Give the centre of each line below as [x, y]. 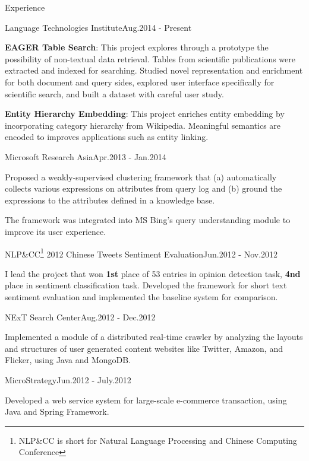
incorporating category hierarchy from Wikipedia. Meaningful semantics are [143, 125]
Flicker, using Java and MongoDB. [68, 360]
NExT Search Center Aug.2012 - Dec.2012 [80, 317]
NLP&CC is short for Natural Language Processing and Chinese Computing [158, 440]
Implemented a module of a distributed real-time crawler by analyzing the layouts [154, 337]
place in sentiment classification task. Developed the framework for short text [146, 285]
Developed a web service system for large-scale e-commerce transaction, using [146, 400]
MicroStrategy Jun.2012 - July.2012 [68, 379]
